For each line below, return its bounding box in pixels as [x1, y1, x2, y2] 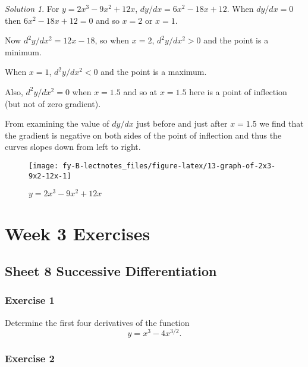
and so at [123, 85, 158, 98]
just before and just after [136, 117, 228, 130]
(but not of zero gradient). [5, 97, 101, 109]
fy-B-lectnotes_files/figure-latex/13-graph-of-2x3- [62, 161, 276, 170]
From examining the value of [5, 117, 109, 130]
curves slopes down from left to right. [5, 140, 141, 153]
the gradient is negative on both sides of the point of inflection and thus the [5, 128, 282, 141]
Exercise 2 [5, 351, 55, 366]
